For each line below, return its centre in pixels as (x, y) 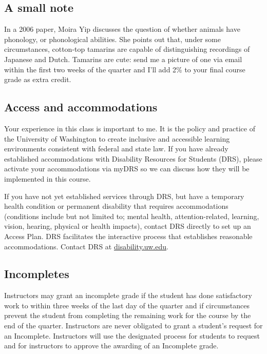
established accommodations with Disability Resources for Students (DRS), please (133, 158)
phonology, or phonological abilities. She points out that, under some (112, 39)
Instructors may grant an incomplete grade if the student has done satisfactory (128, 295)
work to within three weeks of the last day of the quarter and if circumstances (127, 305)
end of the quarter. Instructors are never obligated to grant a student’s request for (133, 326)
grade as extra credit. (38, 79)
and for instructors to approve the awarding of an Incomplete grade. (111, 346)
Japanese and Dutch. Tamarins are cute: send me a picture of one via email (123, 59)
